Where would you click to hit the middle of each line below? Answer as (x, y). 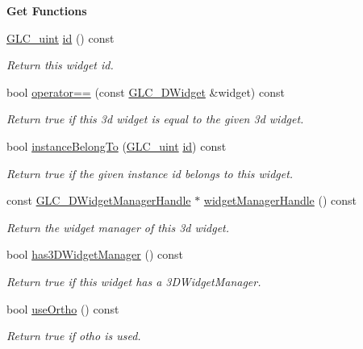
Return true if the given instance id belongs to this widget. (150, 173)
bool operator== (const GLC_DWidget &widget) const (146, 91)
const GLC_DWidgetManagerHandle (99, 200)
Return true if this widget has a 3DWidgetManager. (134, 281)
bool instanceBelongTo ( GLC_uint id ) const (117, 145)
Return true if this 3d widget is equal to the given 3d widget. (155, 119)
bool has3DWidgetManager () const (95, 254)
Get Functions (47, 10)
